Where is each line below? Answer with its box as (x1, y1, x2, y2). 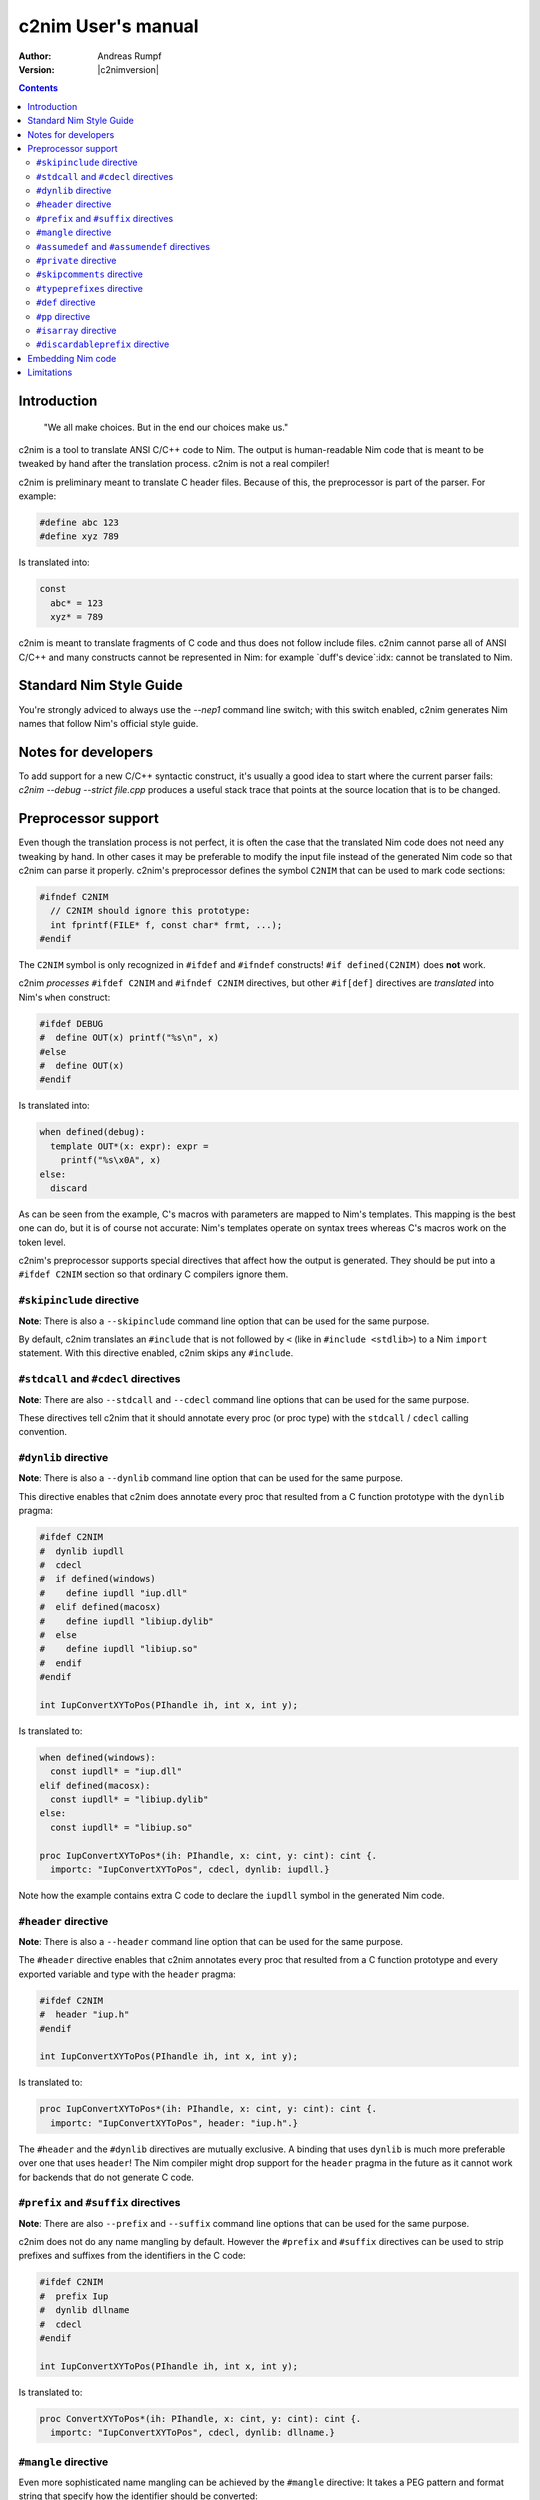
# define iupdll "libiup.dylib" (39, 1615, 214, 1627)
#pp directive (36, 310, 91, 322)
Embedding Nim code (27, 352, 117, 364)
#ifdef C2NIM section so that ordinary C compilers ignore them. (18, 1268, 289, 1280)
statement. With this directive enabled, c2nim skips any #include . (18, 1347, 294, 1359)
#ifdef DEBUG (39, 1018, 104, 1029)
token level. (18, 1236, 67, 1248)
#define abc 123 (39, 517, 120, 529)
